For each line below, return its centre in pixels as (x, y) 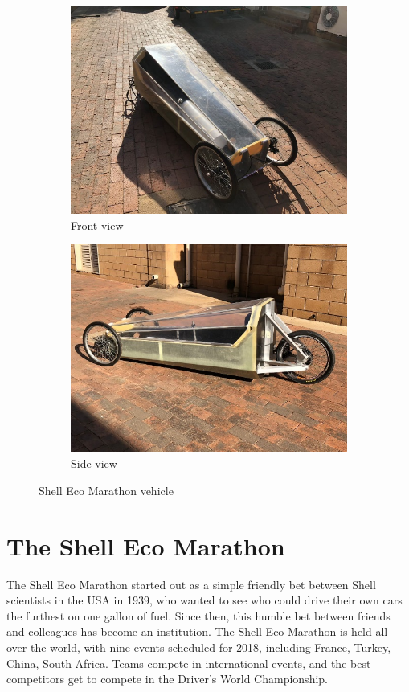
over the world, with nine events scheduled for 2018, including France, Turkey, (199, 647)
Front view (97, 225)
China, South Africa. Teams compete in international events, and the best (189, 663)
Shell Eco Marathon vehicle (106, 490)
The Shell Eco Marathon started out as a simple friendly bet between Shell (191, 584)
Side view (94, 463)
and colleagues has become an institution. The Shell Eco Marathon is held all (197, 631)
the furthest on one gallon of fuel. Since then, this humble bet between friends (198, 615)
